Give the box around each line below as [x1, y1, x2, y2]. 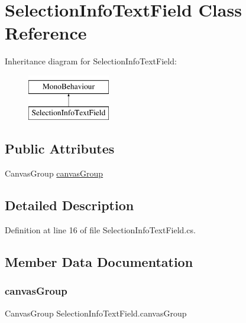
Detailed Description [5, 196, 134, 214]
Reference [5, 21, 87, 45]
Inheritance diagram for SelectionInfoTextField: [5, 55, 177, 67]
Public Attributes [5, 139, 115, 158]
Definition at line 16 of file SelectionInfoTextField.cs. [5, 224, 196, 236]
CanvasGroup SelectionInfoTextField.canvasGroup [5, 306, 187, 319]
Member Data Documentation [5, 253, 193, 271]
